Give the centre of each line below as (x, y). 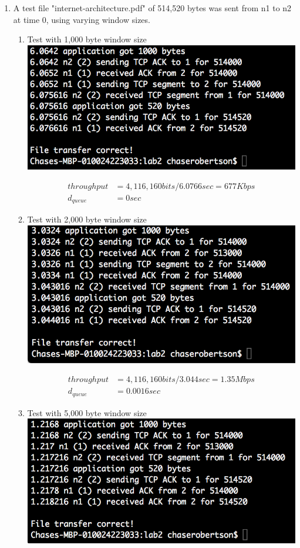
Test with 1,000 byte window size (87, 39)
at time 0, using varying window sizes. (82, 19)
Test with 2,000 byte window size (87, 219)
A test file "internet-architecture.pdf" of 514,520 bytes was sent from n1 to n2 (152, 8)
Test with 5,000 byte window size (87, 412)
